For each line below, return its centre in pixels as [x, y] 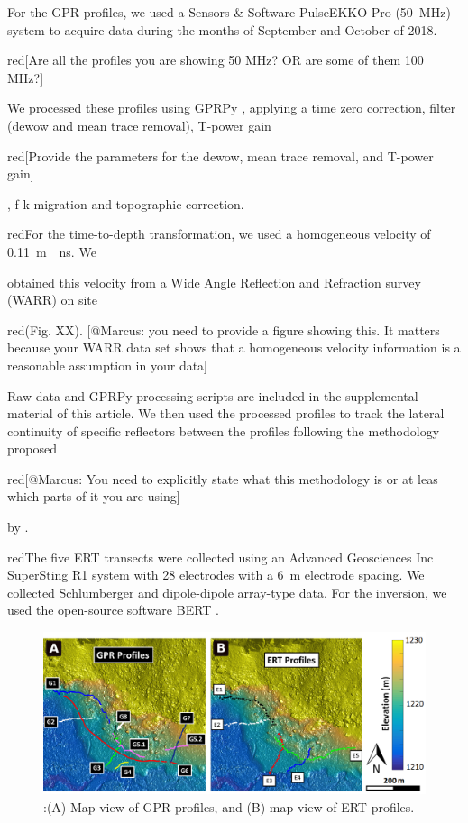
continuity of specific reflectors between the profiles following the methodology [224, 430]
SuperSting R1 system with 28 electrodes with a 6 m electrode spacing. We [216, 575]
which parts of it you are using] [94, 496]
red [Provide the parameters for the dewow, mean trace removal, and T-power [220, 155]
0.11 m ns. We [52, 251]
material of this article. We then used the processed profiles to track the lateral [226, 413]
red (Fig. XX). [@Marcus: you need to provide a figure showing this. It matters [224, 329]
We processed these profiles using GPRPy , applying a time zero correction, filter [232, 108]
